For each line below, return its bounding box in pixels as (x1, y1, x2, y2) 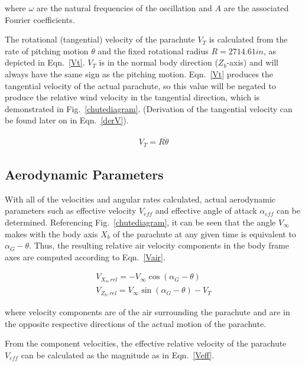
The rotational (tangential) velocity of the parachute (5, 33, 195, 45)
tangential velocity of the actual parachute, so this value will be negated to (5, 79, 276, 91)
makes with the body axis (5, 227, 98, 240)
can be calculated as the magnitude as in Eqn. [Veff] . (21, 348, 215, 361)
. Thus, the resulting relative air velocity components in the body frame (29, 239, 289, 251)
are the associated (223, 2, 289, 14)
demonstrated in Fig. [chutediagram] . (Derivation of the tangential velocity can (5, 102, 293, 115)
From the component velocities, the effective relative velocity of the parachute (5, 337, 287, 349)
